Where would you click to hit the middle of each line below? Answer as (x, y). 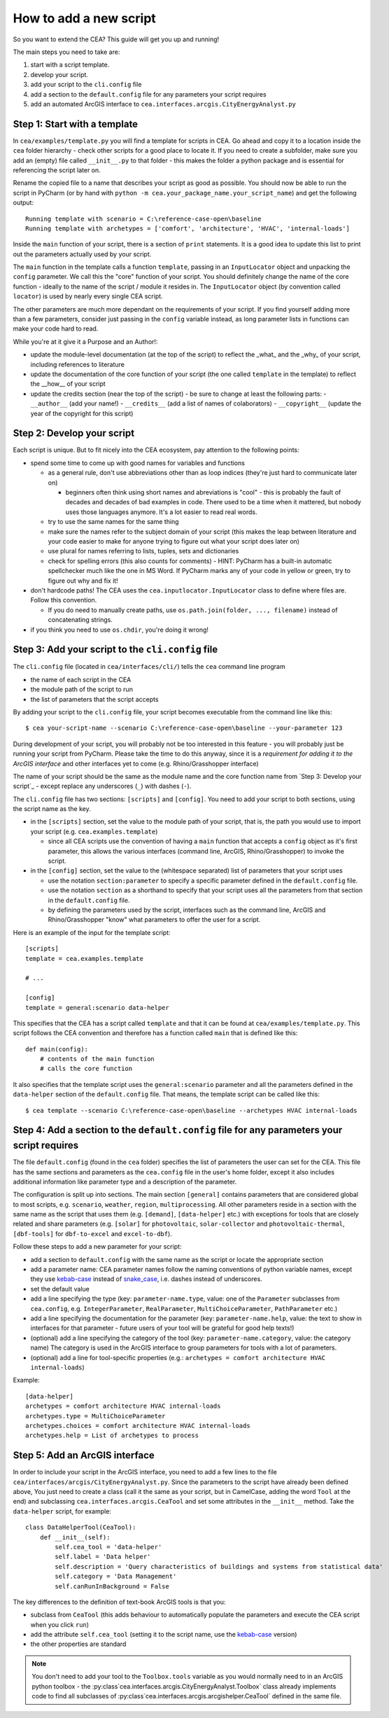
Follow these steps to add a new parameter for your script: (97, 1247)
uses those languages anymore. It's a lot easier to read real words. (161, 512)
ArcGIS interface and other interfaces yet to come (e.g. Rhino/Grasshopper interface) (136, 763)
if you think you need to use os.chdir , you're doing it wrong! (120, 630)
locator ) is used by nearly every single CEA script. (88, 296)
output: (23, 202)
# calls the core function (86, 1069)
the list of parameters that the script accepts (94, 699)
